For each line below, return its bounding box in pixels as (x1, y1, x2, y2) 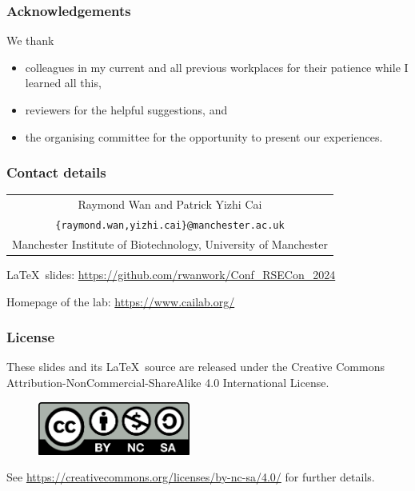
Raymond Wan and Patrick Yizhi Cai (78, 196, 262, 213)
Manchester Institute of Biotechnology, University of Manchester (12, 235, 328, 252)
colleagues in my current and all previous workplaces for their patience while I (25, 58, 409, 75)
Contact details (6, 162, 106, 182)
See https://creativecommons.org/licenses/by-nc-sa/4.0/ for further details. (6, 469, 375, 485)
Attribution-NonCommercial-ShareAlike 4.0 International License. (6, 374, 329, 390)
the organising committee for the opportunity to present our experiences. (25, 128, 383, 145)
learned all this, (25, 74, 102, 91)
